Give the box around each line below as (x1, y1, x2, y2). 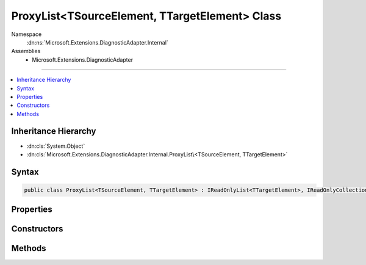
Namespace (11, 31, 42, 38)
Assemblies (11, 48, 41, 55)
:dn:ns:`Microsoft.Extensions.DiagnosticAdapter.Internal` (26, 38, 169, 46)
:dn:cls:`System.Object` (26, 142, 85, 150)
